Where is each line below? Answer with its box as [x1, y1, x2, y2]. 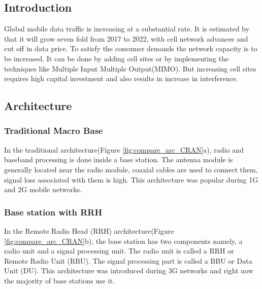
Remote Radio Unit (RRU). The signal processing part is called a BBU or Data [4, 255, 252, 266]
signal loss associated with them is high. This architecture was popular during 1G [4, 174, 258, 185]
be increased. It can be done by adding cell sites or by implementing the [4, 53, 229, 63]
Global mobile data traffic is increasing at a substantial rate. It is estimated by [4, 23, 249, 34]
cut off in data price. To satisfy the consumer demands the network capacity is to [4, 43, 257, 54]
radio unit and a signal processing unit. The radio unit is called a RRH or [4, 245, 234, 256]
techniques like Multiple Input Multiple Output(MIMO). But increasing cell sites [4, 63, 256, 74]
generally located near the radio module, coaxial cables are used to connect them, [4, 164, 258, 174]
